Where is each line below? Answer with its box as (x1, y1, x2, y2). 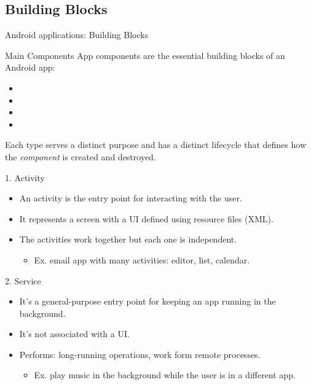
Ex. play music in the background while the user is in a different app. (34, 368, 296, 381)
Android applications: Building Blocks (5, 28, 149, 41)
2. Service (5, 274, 41, 287)
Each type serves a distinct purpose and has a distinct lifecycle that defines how (5, 138, 307, 151)
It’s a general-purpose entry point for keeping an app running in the (19, 295, 276, 308)
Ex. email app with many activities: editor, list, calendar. (34, 253, 250, 266)
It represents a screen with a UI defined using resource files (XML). (19, 212, 274, 225)
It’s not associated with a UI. (19, 327, 130, 340)
